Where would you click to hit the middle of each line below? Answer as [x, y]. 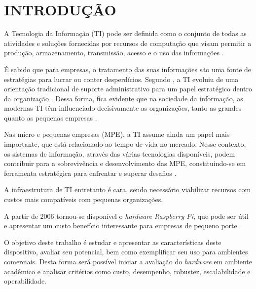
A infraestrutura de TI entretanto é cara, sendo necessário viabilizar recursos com [128, 189]
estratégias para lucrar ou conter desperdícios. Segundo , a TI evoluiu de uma [121, 79]
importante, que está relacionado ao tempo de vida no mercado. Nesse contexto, [125, 144]
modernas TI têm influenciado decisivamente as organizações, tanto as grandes [123, 108]
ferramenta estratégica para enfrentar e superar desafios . [90, 173]
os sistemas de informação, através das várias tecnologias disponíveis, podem [120, 153]
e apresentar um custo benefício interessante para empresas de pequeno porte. [122, 226]
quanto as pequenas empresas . [51, 117]
